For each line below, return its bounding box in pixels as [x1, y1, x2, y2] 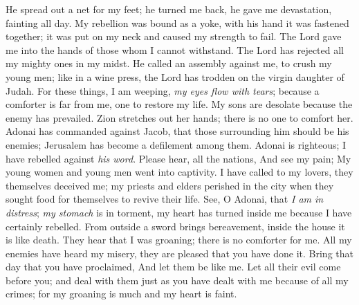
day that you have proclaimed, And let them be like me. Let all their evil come [6, 259, 341, 274]
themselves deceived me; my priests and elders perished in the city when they [6, 178, 334, 192]
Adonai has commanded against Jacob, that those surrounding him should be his [6, 124, 349, 138]
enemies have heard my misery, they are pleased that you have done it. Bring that [6, 246, 353, 260]
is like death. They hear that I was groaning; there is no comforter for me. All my [6, 232, 352, 247]
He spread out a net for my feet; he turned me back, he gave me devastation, [6, 2, 332, 16]
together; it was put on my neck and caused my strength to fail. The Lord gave [6, 29, 342, 44]
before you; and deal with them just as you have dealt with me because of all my [6, 272, 349, 287]
